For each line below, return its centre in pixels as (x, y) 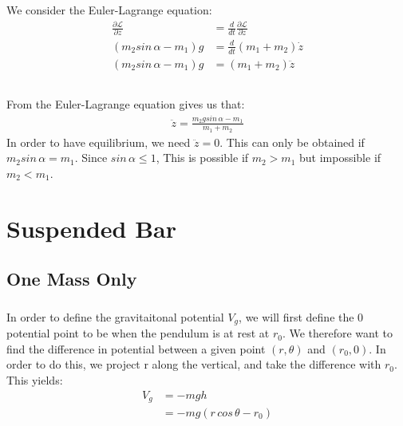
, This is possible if (202, 158)
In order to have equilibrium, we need (99, 142)
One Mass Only (72, 279)
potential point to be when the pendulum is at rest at (138, 333)
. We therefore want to (338, 333)
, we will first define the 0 (301, 316)
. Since (91, 158)
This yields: (35, 379)
